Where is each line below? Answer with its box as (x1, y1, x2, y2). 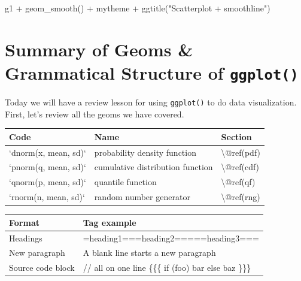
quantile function (94, 176, 157, 188)
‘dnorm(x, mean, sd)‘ (9, 146, 86, 158)
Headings (9, 231, 42, 244)
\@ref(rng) (221, 191, 260, 203)
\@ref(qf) (221, 176, 256, 188)
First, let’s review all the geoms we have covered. (5, 107, 184, 120)
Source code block (9, 261, 75, 274)
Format (9, 216, 39, 228)
